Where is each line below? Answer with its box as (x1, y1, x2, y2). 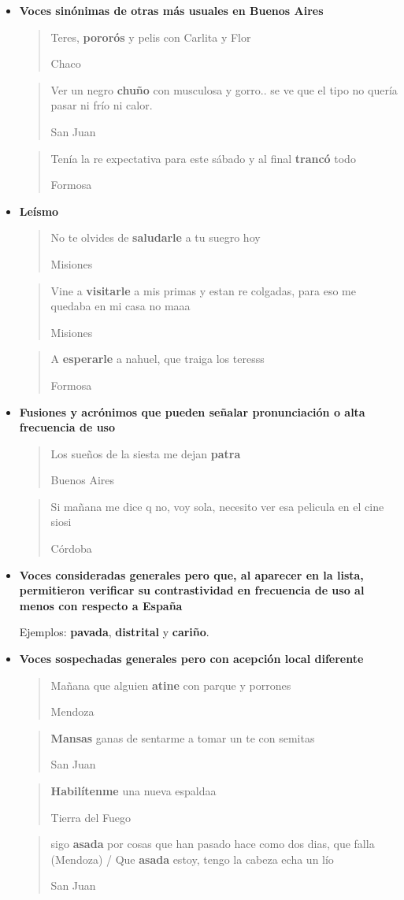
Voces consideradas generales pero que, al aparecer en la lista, (19, 566, 364, 583)
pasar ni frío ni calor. (50, 97, 153, 113)
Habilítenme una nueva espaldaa (50, 783, 217, 798)
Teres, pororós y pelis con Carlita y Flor (50, 28, 251, 45)
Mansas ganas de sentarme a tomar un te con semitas (50, 729, 315, 746)
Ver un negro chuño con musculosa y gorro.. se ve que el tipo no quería (50, 81, 398, 98)
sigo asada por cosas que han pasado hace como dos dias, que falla (50, 835, 375, 852)
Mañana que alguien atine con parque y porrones (50, 676, 291, 693)
